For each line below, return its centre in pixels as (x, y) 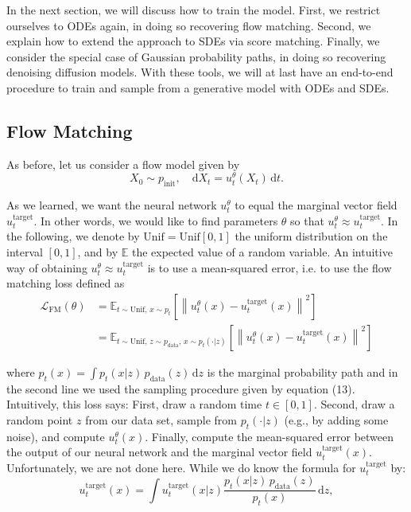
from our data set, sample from (161, 419)
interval (25, 252)
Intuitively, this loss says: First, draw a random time (134, 404)
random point (40, 419)
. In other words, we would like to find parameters (156, 220)
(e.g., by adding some (336, 419)
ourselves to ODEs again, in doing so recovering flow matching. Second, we (189, 25)
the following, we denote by (73, 236)
